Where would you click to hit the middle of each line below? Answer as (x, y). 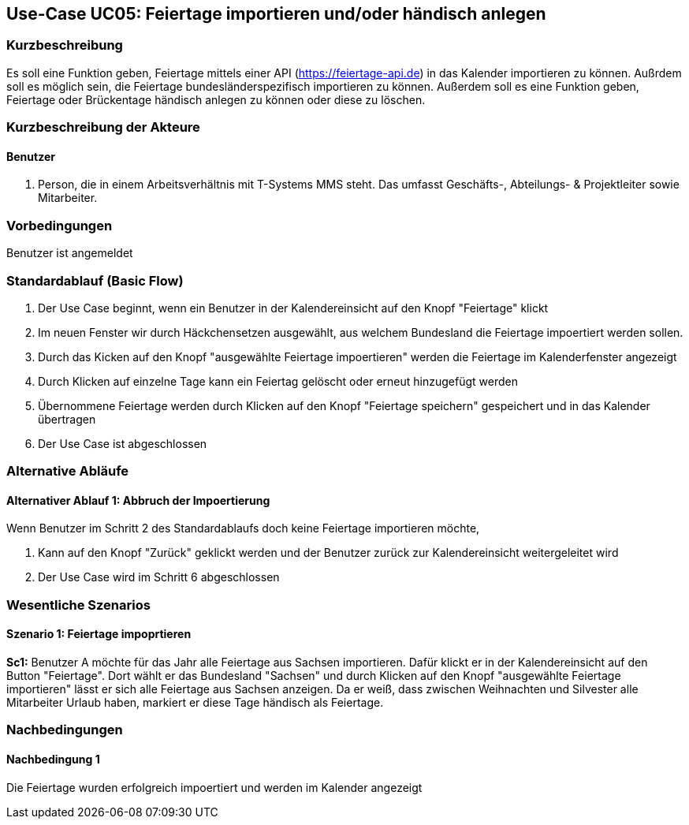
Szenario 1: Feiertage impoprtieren (99, 634)
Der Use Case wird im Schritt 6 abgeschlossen (159, 577)
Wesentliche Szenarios (78, 605)
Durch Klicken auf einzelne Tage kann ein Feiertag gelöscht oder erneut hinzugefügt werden (278, 381)
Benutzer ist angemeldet (70, 253)
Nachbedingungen (65, 730)
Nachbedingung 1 (53, 760)
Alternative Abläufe (68, 471)
